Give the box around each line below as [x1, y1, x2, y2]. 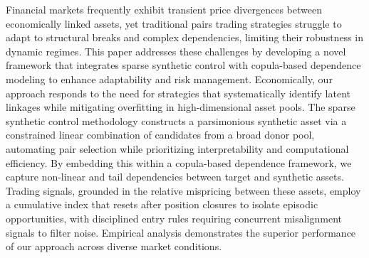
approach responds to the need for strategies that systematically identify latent [6, 85, 351, 100]
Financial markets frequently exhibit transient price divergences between [6, 2, 322, 16]
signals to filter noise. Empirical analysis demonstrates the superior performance [6, 225, 356, 240]
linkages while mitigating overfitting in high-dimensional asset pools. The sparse [6, 100, 355, 114]
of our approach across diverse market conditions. [6, 239, 222, 254]
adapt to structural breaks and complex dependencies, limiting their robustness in [6, 30, 363, 45]
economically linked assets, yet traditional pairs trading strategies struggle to [6, 16, 342, 31]
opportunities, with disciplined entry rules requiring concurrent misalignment [6, 210, 342, 225]
